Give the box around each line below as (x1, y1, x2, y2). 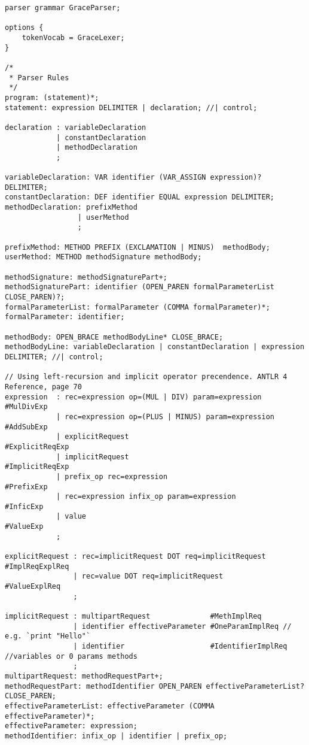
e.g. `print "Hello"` (5, 632, 91, 641)
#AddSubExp (5, 422, 48, 431)
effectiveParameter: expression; (5, 722, 137, 731)
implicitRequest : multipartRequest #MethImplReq (5, 612, 262, 621)
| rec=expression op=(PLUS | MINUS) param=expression (56, 412, 275, 421)
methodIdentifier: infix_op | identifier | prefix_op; (5, 731, 228, 740)
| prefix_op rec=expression (56, 472, 168, 481)
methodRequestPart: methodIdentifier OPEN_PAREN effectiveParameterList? (5, 682, 305, 691)
